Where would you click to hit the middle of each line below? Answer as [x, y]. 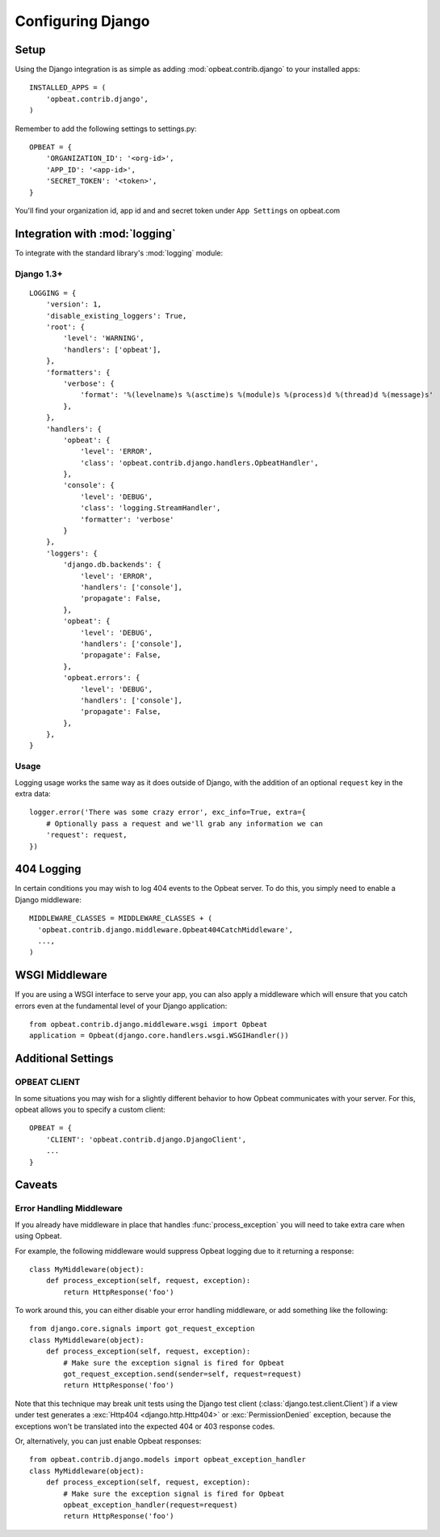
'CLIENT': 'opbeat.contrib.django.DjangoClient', [146, 1139]
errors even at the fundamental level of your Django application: [121, 1006]
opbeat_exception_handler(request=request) [151, 1505]
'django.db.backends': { [112, 565]
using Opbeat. [38, 1236]
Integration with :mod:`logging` [96, 233]
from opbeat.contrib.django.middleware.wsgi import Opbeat [149, 1024]
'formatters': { [78, 372]
